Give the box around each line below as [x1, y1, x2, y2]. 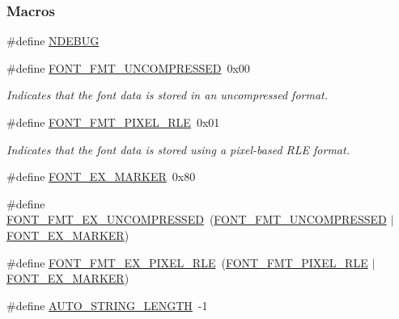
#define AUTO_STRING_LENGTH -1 [6, 296, 208, 313]
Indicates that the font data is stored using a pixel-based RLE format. [6, 141, 350, 157]
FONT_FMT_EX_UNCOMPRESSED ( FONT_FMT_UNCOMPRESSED [6, 211, 387, 228]
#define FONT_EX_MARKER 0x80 [6, 168, 196, 185]
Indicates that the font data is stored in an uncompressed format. [6, 86, 329, 103]
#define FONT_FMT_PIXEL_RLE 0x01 [6, 114, 220, 130]
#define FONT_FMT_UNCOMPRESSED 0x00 [6, 59, 250, 76]
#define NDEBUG [6, 32, 100, 49]
